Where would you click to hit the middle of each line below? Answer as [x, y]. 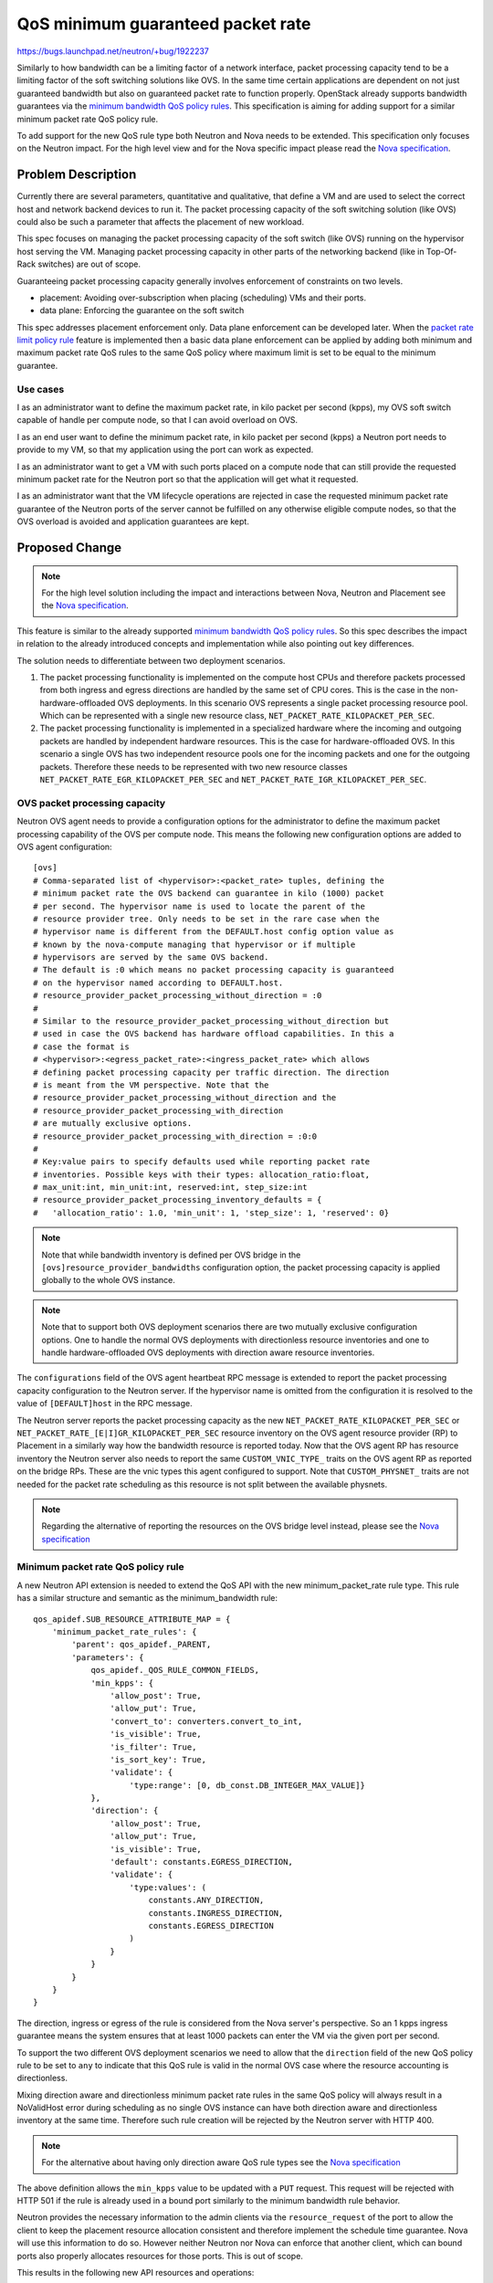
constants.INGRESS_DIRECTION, [216, 1913]
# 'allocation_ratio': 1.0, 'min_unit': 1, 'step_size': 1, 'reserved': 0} [211, 1213]
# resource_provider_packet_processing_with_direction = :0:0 [175, 1136]
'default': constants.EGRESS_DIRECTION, [202, 1862]
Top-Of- [441, 251]
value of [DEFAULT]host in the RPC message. [105, 1404]
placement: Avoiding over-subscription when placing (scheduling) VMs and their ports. [203, 298]
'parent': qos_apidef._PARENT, [142, 1645]
